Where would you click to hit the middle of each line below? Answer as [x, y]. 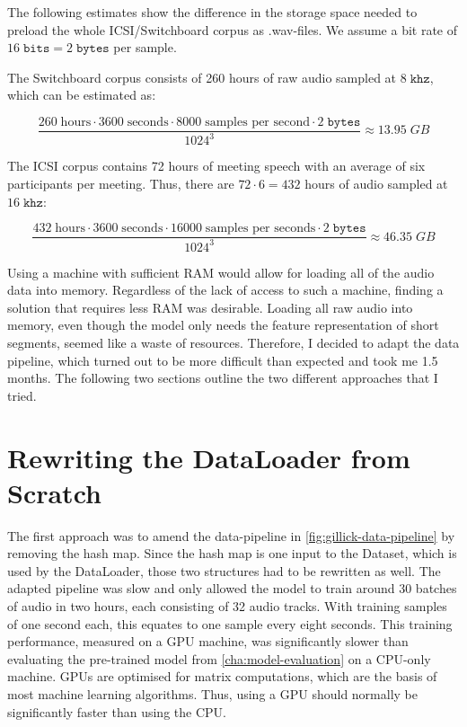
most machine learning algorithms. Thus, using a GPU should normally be [212, 693]
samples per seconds [260, 229]
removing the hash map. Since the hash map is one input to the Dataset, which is [232, 553]
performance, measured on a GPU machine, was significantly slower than [208, 641]
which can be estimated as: [82, 95]
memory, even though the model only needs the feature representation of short [223, 325]
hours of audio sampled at [376, 183]
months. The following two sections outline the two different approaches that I [223, 378]
